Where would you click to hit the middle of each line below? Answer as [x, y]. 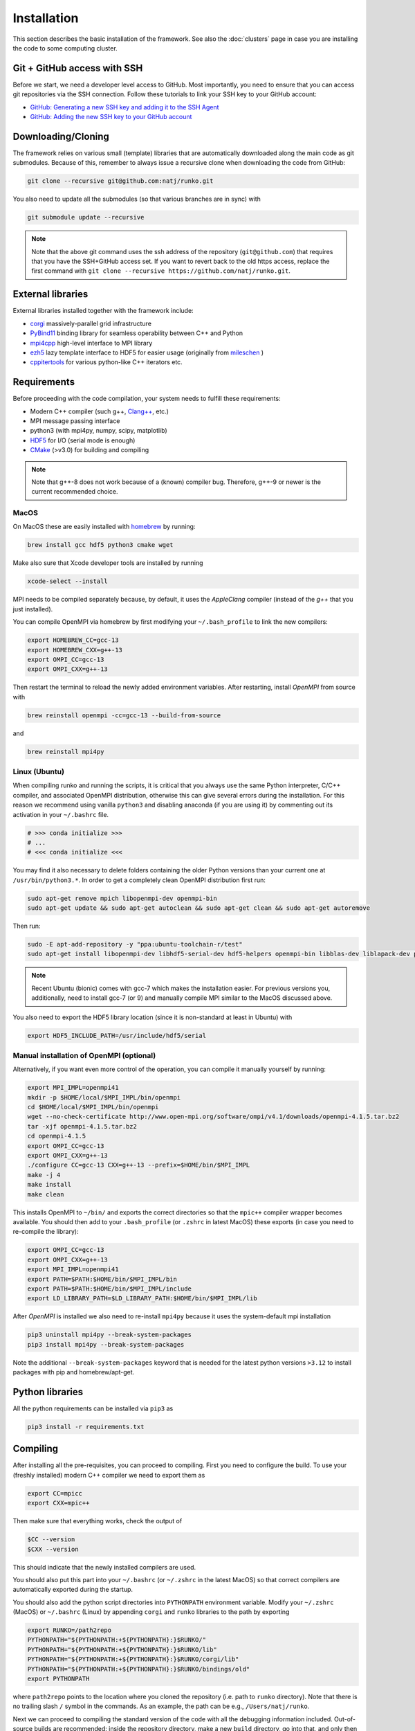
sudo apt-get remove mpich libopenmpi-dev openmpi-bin [122, 898]
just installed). [33, 609]
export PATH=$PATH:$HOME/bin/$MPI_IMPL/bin [102, 1279]
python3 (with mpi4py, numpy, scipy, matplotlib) [99, 431]
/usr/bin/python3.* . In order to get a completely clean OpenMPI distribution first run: [139, 880]
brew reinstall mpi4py [66, 752]
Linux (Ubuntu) [39, 772]
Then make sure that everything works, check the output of [98, 1521]
